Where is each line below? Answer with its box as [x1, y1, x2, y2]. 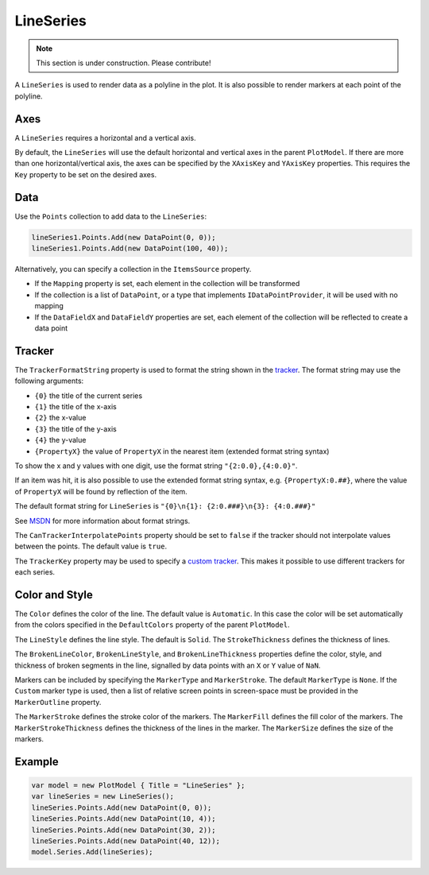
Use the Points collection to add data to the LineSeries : [14, 211, 207, 221]
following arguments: [14, 376, 84, 385]
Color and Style [14, 588, 93, 602]
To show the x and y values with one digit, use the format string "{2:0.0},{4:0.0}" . [14, 461, 298, 470]
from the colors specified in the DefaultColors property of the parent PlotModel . [14, 620, 290, 629]
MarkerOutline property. [14, 697, 102, 707]
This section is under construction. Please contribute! [36, 58, 211, 68]
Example [14, 755, 59, 769]
